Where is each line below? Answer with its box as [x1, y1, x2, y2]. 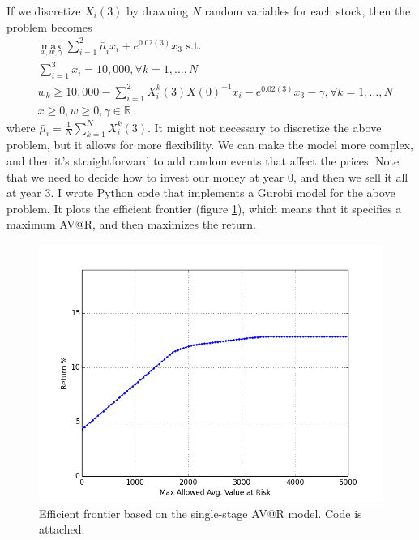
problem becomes [6, 18, 92, 35]
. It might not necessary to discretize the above [148, 118, 382, 135]
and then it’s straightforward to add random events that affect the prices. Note [6, 152, 400, 169]
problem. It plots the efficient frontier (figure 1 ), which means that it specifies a [6, 199, 402, 216]
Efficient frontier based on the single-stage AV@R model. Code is [39, 504, 362, 521]
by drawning [126, 2, 188, 19]
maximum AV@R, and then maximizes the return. [6, 216, 256, 233]
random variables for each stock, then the [204, 2, 411, 19]
